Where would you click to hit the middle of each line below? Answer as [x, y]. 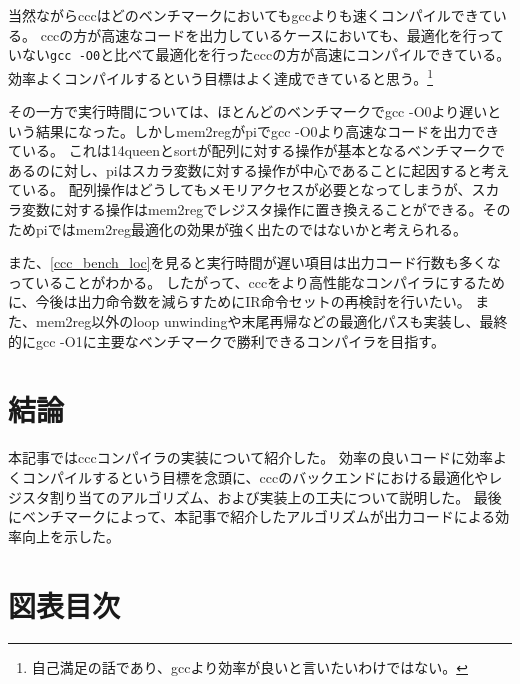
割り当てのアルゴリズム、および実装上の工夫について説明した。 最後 [275, 496]
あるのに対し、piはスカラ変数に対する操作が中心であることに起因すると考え [259, 169]
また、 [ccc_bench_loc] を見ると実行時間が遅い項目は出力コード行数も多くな [254, 262]
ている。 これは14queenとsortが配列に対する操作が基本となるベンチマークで [257, 150]
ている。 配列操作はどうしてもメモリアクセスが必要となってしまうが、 [240, 189]
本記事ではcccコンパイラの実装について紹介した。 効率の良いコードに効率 [250, 457]
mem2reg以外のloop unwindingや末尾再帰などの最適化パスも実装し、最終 [271, 321]
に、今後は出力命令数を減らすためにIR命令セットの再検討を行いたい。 [239, 301]
